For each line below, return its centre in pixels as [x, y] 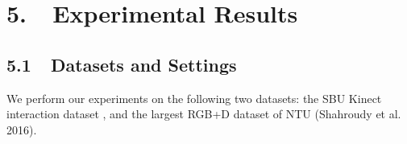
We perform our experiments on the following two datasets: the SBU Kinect [194, 98]
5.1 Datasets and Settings [122, 64]
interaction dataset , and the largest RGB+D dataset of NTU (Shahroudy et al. [204, 114]
